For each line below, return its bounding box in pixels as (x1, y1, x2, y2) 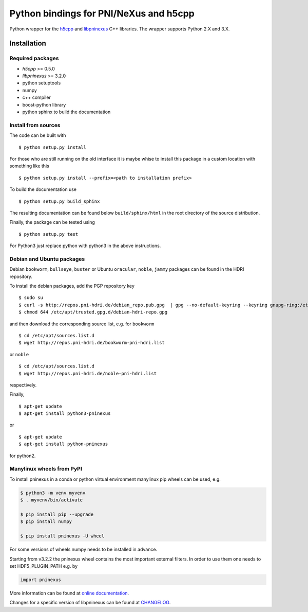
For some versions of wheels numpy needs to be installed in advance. (9, 546, 158, 553)
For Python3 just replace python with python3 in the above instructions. (9, 242, 161, 249)
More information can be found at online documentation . (9, 590, 129, 596)
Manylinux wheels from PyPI (9, 465, 82, 473)
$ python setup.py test (18, 231, 79, 237)
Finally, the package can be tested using (9, 219, 95, 225)
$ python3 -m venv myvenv (20, 489, 86, 496)
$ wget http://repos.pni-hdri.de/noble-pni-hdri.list (18, 371, 157, 376)
